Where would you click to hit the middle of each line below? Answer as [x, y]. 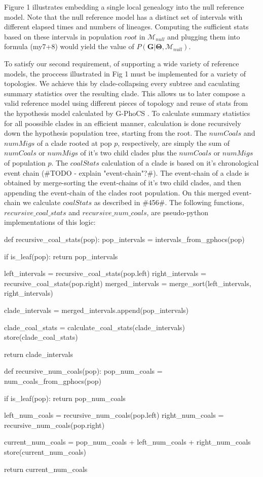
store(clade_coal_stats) [41, 337]
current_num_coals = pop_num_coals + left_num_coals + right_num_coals [127, 442]
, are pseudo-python [177, 212]
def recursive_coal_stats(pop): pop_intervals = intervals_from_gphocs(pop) [124, 239]
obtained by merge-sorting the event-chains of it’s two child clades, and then [123, 183]
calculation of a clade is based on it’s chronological [180, 162]
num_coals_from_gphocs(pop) [53, 381]
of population [25, 162]
